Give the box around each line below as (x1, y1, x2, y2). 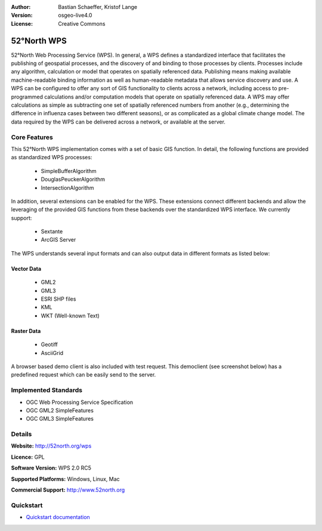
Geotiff (41, 341, 58, 348)
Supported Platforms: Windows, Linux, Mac (11, 475, 120, 483)
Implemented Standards (11, 386, 83, 394)
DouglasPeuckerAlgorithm (41, 176, 106, 183)
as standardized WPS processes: (11, 154, 92, 161)
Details (11, 430, 32, 439)
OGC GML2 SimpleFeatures (26, 406, 94, 414)
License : (11, 20, 33, 27)
